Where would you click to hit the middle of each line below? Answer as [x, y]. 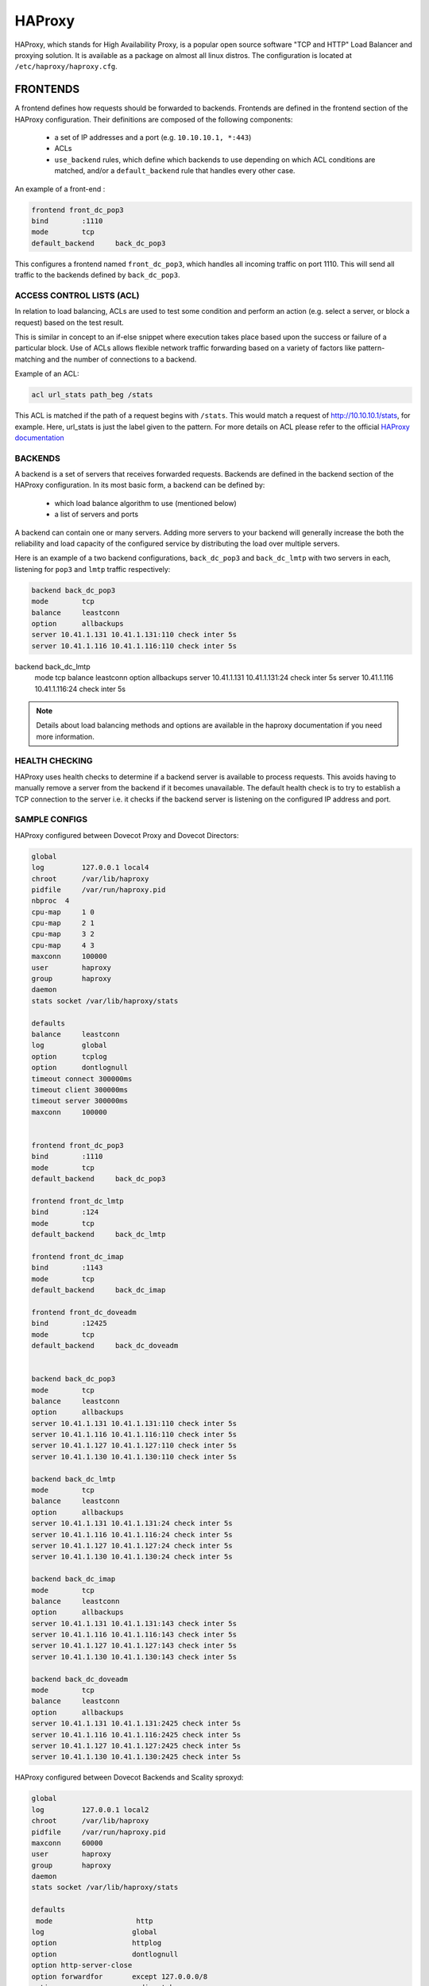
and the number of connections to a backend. [122, 359]
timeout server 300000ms [80, 1101]
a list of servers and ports [97, 514]
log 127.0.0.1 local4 [90, 867]
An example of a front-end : [60, 189]
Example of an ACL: [47, 374]
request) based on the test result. [70, 323]
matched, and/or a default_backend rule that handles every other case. [175, 171]
